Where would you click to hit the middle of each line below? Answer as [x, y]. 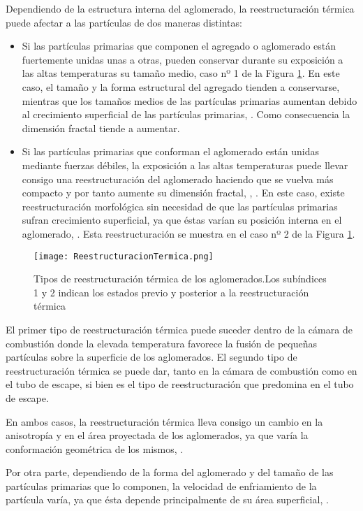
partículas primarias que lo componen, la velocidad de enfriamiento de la [161, 485]
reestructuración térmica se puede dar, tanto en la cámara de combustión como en [181, 370]
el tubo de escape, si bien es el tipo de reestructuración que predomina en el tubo [180, 384]
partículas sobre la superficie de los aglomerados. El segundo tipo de [151, 357]
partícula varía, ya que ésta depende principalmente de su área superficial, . [167, 499]
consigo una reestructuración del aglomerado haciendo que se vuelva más [178, 179]
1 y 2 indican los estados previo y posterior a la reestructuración [171, 292]
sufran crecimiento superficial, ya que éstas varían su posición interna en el [182, 220]
